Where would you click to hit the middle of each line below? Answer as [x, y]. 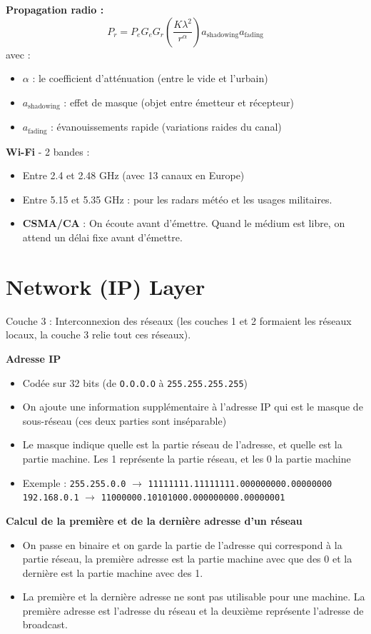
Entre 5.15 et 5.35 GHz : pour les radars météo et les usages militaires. [177, 199]
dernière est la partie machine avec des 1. [113, 572]
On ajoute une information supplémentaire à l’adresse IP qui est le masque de [193, 407]
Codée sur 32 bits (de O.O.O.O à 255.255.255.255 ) [135, 382]
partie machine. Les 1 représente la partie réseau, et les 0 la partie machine [187, 458]
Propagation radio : [55, 9]
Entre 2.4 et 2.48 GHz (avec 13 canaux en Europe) [133, 175]
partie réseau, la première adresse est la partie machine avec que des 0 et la [187, 559]
